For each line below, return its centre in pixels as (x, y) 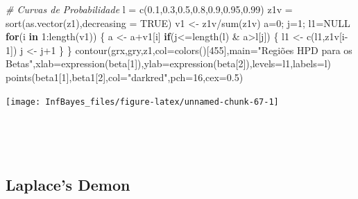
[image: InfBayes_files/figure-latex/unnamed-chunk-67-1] (142, 102)
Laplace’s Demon (68, 184)
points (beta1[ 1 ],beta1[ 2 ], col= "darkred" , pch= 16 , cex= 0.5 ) (125, 77)
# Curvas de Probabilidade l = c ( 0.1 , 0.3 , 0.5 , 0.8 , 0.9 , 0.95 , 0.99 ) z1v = (149, 9)
